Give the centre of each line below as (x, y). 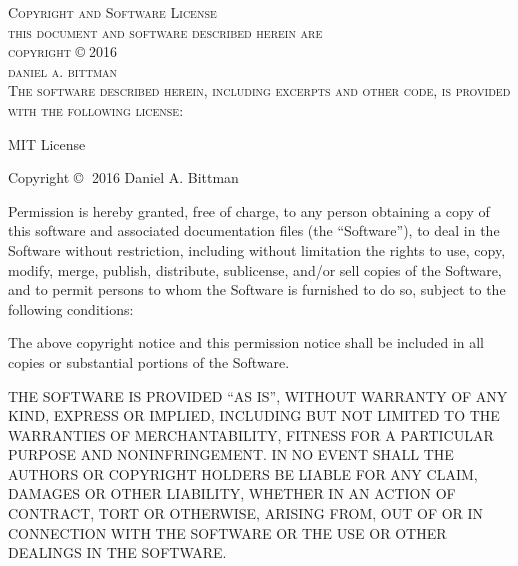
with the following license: (96, 109)
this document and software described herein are (165, 31)
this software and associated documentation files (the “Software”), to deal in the (254, 230)
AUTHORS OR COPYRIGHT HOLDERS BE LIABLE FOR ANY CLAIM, (243, 473)
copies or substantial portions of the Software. (149, 361)
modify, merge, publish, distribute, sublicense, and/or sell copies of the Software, (255, 269)
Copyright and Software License (112, 12)
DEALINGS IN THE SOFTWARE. (117, 552)
